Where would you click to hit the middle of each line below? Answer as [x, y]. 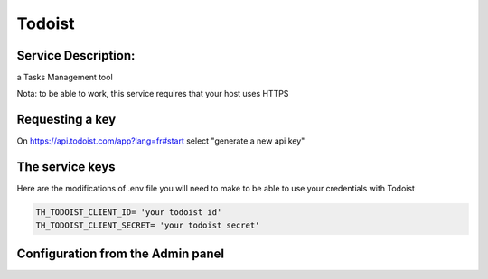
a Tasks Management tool [65, 78]
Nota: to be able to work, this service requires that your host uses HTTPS [153, 94]
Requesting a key [66, 120]
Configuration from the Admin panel [121, 254]
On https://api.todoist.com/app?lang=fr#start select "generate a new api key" [161, 141]
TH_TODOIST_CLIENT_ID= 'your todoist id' [129, 213]
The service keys [66, 167]
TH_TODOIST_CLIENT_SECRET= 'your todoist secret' [148, 225]
